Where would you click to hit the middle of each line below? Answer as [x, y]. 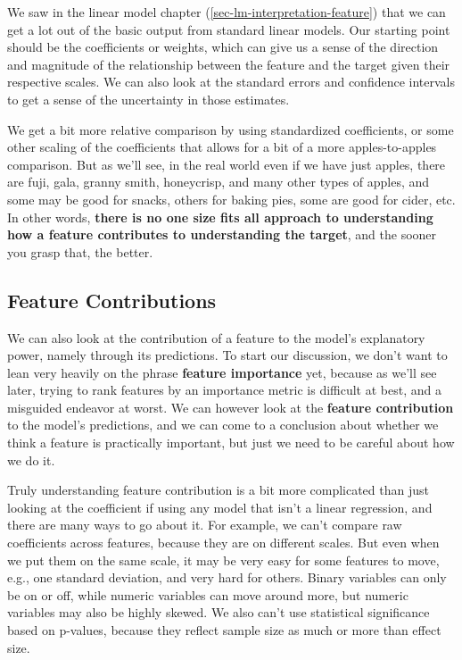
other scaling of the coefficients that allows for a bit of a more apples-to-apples [222, 147]
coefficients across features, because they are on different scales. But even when [223, 543]
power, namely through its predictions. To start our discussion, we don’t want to [227, 355]
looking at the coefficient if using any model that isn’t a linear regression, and [220, 507]
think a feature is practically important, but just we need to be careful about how [231, 443]
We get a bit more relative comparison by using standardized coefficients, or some [231, 129]
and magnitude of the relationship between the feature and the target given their [229, 64]
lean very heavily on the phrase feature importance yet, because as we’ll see [222, 372]
